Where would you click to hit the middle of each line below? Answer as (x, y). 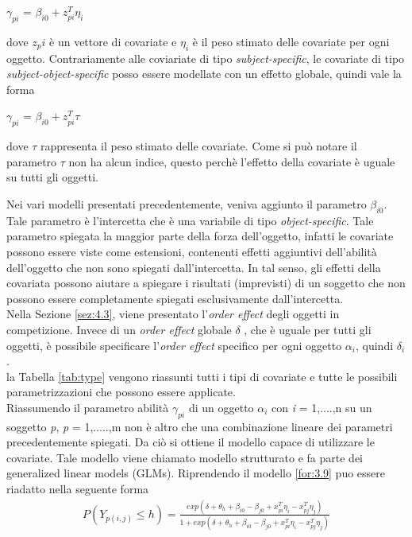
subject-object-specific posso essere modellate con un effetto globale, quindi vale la (204, 74)
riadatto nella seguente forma (78, 489)
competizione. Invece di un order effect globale (119, 329)
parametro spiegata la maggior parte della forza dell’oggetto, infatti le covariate (200, 236)
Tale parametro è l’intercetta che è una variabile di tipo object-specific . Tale (190, 220)
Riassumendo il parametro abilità (88, 407)
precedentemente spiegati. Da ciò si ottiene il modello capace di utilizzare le (191, 442)
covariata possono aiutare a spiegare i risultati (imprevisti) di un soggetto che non (206, 283)
